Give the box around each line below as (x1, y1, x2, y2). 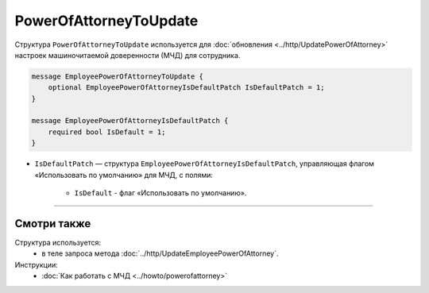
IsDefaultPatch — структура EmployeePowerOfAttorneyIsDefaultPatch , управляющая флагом (34, 159, 375, 168)
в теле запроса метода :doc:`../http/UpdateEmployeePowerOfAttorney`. (41, 249, 279, 258)
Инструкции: (14, 260, 59, 269)
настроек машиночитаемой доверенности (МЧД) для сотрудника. (14, 50, 241, 60)
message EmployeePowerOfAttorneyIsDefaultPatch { (31, 116, 229, 125)
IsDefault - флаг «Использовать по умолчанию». (74, 188, 247, 198)
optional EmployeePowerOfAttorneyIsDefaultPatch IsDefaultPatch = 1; (48, 83, 325, 92)
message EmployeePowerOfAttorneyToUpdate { (31, 71, 204, 81)
